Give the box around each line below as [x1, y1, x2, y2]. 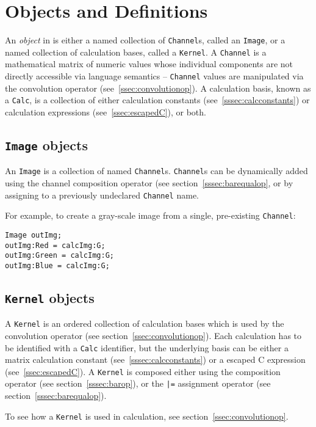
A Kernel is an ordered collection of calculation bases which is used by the [5, 317, 284, 330]
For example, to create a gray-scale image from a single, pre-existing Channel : [5, 209, 296, 222]
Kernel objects [5, 288, 95, 307]
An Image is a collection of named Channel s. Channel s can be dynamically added [5, 164, 308, 177]
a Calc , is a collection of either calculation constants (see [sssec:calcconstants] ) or [5, 93, 310, 106]
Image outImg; [5, 230, 62, 239]
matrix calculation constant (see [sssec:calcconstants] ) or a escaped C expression [5, 353, 306, 366]
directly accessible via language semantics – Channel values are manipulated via [5, 70, 304, 82]
